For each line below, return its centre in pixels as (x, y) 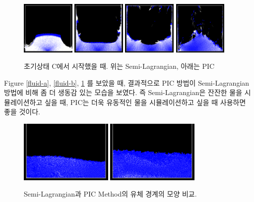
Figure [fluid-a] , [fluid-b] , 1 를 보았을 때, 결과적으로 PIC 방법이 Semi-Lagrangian (127, 82)
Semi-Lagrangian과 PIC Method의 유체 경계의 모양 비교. (110, 194)
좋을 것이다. (22, 112)
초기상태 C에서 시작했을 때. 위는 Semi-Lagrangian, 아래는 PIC (119, 66)
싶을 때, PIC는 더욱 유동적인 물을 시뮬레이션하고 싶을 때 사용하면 (145, 102)
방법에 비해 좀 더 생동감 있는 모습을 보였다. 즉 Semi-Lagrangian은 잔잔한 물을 (123, 92)
